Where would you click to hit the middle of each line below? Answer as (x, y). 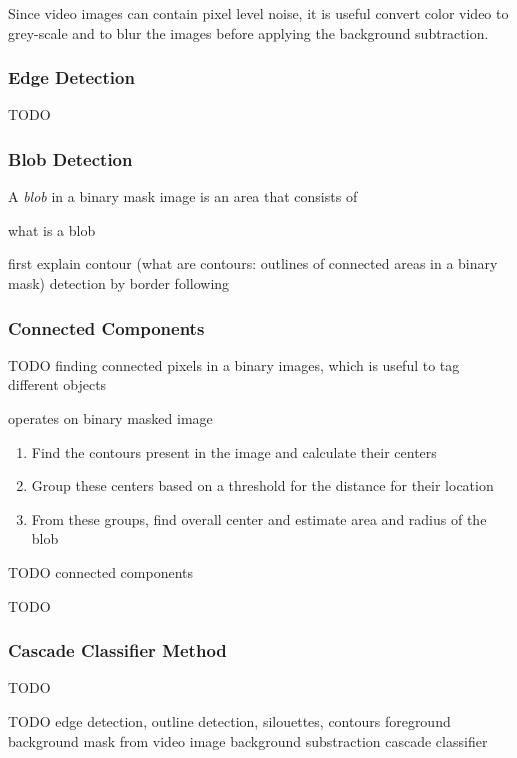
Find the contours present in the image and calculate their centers (234, 451)
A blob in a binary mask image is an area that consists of (183, 196)
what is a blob (52, 229)
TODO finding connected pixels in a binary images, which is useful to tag (234, 364)
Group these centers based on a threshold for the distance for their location (262, 485)
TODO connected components (100, 571)
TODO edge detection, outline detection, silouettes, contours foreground (229, 720)
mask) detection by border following (119, 283)
